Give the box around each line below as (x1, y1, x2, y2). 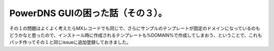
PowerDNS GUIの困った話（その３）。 (9, 8, 167, 19)
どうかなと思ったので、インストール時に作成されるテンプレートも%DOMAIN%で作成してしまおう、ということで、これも (9, 32, 262, 38)
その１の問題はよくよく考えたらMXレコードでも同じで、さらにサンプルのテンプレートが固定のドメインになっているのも (9, 25, 261, 31)
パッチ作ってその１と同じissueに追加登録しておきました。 (9, 39, 131, 45)
